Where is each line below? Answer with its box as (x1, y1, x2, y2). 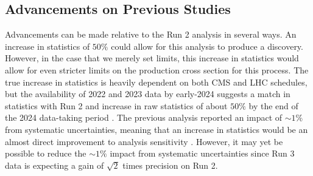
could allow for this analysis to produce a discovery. (111, 39, 303, 52)
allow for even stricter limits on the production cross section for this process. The (5, 63, 309, 76)
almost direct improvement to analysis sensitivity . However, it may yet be (5, 135, 283, 147)
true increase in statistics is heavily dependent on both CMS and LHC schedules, (5, 75, 308, 88)
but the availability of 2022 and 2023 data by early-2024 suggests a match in (5, 87, 290, 100)
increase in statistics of (5, 39, 90, 52)
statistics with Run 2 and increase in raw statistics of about (5, 99, 228, 112)
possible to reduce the (5, 147, 86, 160)
